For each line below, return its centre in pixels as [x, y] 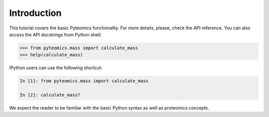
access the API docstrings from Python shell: [55, 34]
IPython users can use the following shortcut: [56, 68]
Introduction [35, 13]
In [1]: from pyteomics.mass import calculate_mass [84, 81]
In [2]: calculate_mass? [50, 95]
